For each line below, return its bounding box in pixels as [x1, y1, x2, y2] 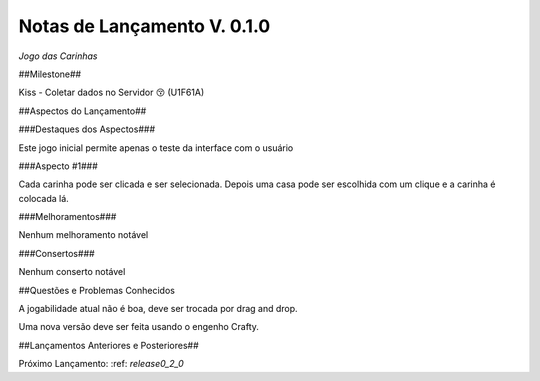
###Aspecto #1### [18, 160, 99, 172]
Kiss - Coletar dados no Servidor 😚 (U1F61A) [18, 86, 205, 99]
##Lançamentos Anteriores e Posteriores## [18, 339, 199, 351]
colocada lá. [18, 192, 69, 204]
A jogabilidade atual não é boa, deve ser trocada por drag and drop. [18, 303, 299, 315]
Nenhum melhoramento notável [18, 229, 149, 241]
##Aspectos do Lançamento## [18, 105, 147, 117]
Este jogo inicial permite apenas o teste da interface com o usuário [18, 141, 294, 154]
